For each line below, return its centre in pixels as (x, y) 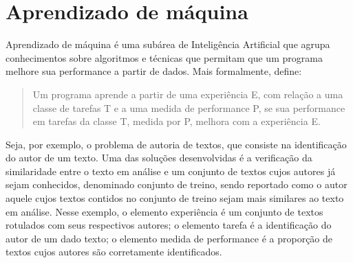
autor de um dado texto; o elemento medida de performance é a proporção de (169, 238)
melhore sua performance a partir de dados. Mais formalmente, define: (154, 71)
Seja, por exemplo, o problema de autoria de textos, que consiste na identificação (176, 144)
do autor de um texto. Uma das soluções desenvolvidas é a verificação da (159, 158)
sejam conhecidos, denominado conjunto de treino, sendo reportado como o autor (176, 184)
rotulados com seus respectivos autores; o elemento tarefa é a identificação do (169, 225)
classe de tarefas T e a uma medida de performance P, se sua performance (189, 107)
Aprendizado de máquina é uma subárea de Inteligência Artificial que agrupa (168, 44)
